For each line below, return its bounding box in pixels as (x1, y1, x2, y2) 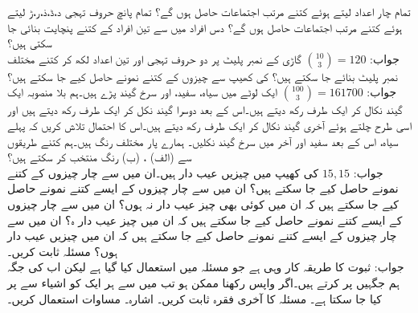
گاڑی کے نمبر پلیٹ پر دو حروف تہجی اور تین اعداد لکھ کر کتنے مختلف (7, 50, 301, 67)
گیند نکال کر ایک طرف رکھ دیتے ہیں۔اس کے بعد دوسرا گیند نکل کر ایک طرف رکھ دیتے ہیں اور (7, 101, 403, 118)
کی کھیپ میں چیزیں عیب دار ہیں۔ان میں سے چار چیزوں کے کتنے (7, 164, 319, 181)
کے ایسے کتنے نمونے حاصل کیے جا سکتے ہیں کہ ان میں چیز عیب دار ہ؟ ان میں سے (7, 211, 403, 228)
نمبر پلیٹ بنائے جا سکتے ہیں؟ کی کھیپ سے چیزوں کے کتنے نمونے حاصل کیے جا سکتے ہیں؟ (7, 67, 398, 84)
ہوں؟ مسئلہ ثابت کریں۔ (7, 242, 118, 259)
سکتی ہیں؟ (7, 35, 52, 51)
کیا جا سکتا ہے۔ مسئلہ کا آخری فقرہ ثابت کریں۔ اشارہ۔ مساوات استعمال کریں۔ (7, 290, 383, 307)
